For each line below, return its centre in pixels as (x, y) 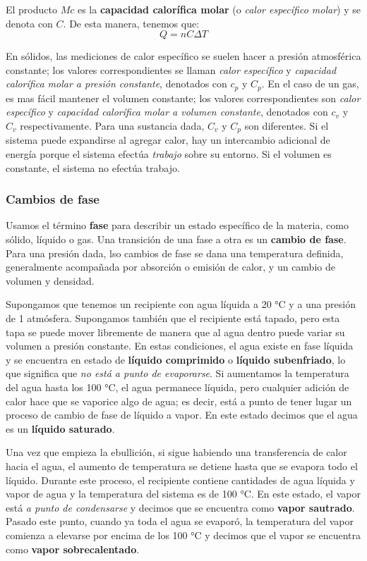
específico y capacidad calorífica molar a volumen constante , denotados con (167, 112)
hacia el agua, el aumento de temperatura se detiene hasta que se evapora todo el (182, 466)
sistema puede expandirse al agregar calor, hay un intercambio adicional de (168, 140)
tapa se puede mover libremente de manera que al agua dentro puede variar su (175, 332)
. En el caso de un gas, (310, 84)
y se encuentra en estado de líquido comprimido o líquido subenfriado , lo (176, 359)
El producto (31, 9)
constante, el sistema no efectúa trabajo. (93, 167)
